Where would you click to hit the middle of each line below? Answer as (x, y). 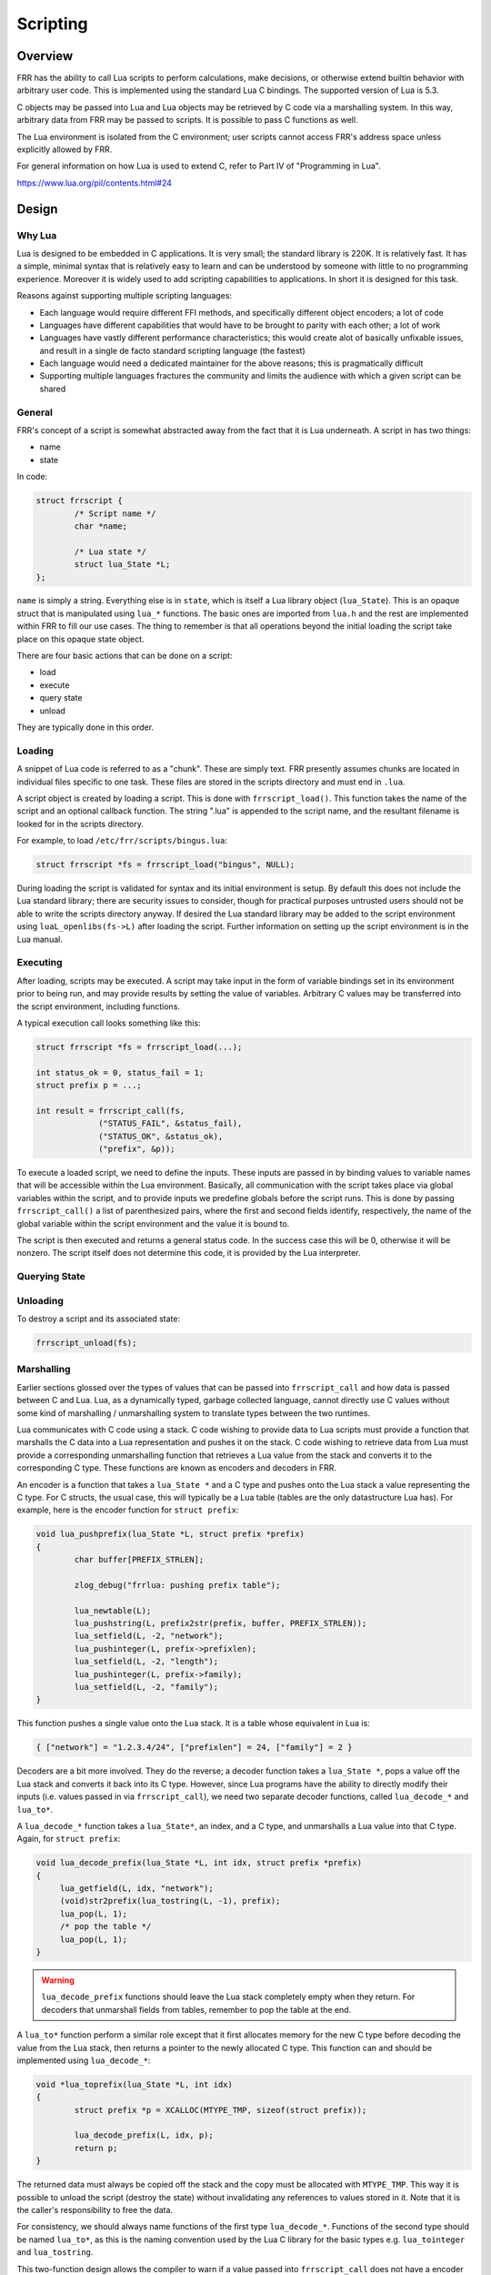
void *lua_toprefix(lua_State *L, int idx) (135, 2084)
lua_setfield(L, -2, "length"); (146, 1662)
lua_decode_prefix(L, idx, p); (144, 2135)
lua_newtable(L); (113, 1610)
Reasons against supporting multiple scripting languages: (124, 296)
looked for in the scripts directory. (80, 824)
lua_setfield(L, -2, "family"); (146, 1687)
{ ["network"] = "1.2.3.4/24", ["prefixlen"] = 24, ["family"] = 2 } (194, 1748)
